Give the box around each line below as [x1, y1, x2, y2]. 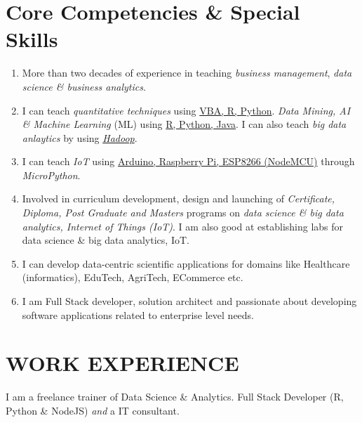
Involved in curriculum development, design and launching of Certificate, [22, 191, 335, 206]
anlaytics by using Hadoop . [22, 130, 138, 145]
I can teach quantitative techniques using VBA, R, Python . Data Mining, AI [22, 103, 351, 117]
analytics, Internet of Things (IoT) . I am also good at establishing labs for [22, 219, 344, 233]
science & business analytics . [22, 79, 146, 93]
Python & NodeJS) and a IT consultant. [6, 403, 180, 417]
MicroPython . [22, 167, 81, 182]
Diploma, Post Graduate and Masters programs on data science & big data [22, 205, 344, 220]
